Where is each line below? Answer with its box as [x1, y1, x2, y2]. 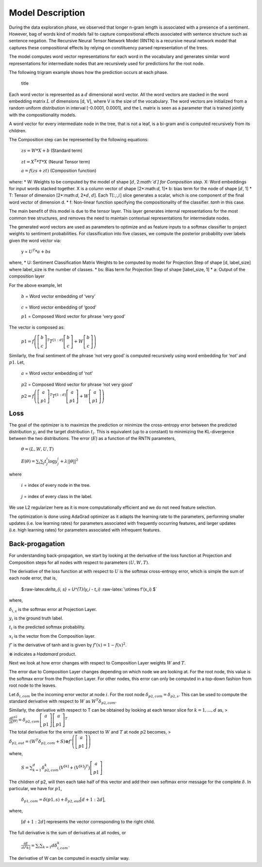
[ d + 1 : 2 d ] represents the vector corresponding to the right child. [21, 819, 155, 825]
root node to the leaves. [9, 683, 57, 688]
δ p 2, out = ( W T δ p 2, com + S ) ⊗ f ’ [9, 738, 72, 745]
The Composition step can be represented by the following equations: [9, 137, 149, 143]
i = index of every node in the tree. [21, 482, 91, 488]
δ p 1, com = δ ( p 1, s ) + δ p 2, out [21, 797, 81, 804]
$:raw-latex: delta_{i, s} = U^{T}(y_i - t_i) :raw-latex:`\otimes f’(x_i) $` [21, 586, 157, 592]
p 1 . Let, [9, 359, 25, 365]
